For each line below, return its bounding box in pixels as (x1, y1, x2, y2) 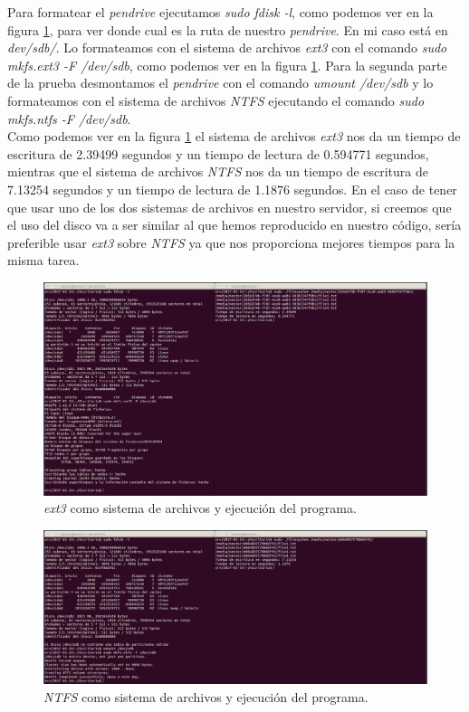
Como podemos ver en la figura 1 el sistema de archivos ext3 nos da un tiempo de (7, 127, 461, 146)
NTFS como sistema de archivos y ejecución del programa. (43, 687, 368, 706)
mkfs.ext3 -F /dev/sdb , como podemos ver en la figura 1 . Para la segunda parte (7, 55, 447, 74)
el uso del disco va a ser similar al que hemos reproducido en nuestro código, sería (7, 215, 462, 234)
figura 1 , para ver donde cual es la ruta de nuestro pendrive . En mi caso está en (7, 20, 448, 39)
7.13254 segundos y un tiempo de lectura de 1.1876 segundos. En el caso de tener (7, 179, 457, 198)
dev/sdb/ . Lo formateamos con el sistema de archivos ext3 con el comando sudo (7, 38, 447, 57)
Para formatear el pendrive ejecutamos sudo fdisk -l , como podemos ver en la (7, 3, 434, 21)
